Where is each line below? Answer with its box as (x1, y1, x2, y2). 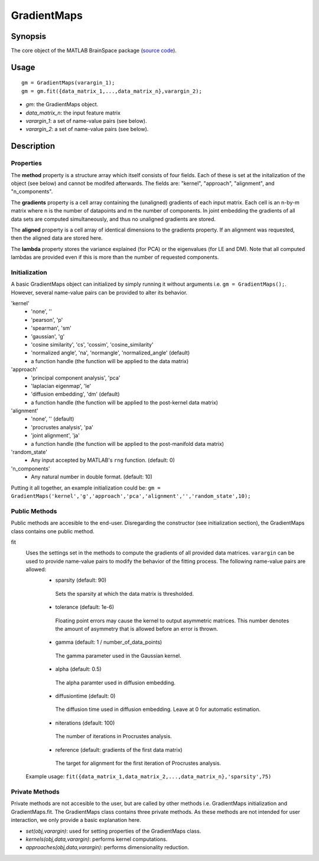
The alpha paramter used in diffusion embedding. (55, 679, 176, 686)
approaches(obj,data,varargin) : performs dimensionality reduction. (25, 844, 189, 851)
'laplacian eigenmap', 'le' (31, 382, 92, 389)
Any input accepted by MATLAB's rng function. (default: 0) (31, 456, 175, 464)
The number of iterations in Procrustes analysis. (55, 733, 172, 740)
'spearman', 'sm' (31, 325, 72, 332)
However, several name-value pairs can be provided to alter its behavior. (11, 289, 188, 296)
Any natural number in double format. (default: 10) (31, 473, 153, 481)
